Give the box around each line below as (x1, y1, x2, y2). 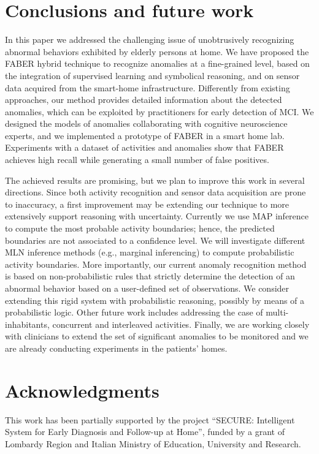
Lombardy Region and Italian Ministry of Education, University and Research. (5, 437, 301, 450)
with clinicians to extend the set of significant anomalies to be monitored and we (5, 330, 309, 342)
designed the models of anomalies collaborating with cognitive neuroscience (5, 117, 288, 130)
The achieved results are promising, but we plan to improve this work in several (5, 173, 305, 186)
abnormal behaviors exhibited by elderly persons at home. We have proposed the (5, 45, 309, 58)
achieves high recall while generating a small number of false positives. (5, 153, 269, 166)
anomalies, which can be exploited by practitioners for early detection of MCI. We (5, 105, 314, 118)
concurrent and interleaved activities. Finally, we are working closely (52, 317, 310, 330)
